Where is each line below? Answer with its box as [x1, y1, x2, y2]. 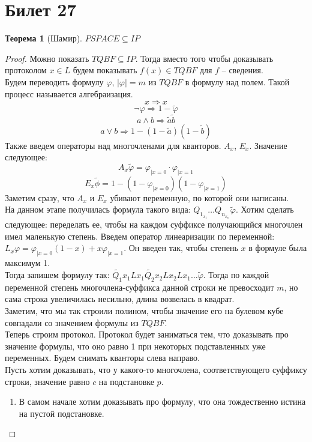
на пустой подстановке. [19, 407, 104, 419]
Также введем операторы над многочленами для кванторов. [5, 139, 221, 151]
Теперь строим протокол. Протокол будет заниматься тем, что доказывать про [5, 328, 289, 341]
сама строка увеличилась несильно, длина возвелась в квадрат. [5, 292, 235, 305]
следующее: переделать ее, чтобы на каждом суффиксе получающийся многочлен [5, 218, 303, 231]
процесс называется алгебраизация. [5, 87, 133, 100]
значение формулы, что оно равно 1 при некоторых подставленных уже [5, 339, 266, 352]
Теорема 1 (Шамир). [5, 32, 83, 44]
